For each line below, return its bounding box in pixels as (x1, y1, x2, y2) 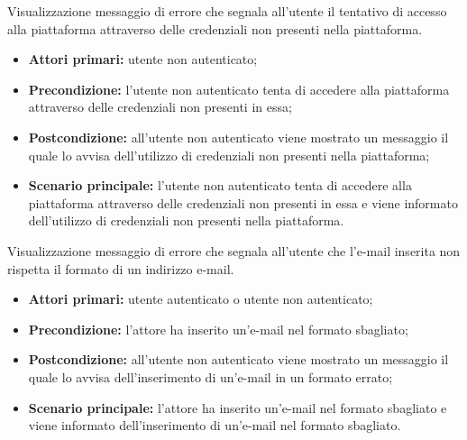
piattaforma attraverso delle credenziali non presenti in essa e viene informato (28, 193, 458, 212)
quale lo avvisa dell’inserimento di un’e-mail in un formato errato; (28, 367, 393, 386)
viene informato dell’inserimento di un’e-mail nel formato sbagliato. (28, 416, 401, 435)
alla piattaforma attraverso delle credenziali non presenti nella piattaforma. (7, 19, 423, 38)
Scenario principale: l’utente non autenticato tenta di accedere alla (28, 176, 412, 195)
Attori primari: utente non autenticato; (28, 50, 258, 69)
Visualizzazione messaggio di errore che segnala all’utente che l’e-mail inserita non (7, 241, 461, 260)
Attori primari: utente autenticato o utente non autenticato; (28, 289, 373, 308)
